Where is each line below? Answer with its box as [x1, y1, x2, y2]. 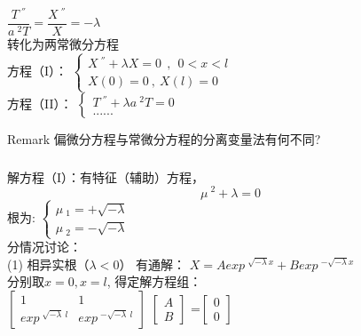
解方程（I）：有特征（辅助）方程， [7, 167, 205, 186]
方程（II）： [7, 93, 73, 112]
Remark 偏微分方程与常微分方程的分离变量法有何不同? [7, 130, 321, 148]
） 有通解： [119, 254, 186, 273]
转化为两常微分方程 [7, 35, 119, 53]
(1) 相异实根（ [7, 254, 90, 273]
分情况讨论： [7, 237, 82, 256]
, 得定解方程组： [106, 272, 202, 291]
